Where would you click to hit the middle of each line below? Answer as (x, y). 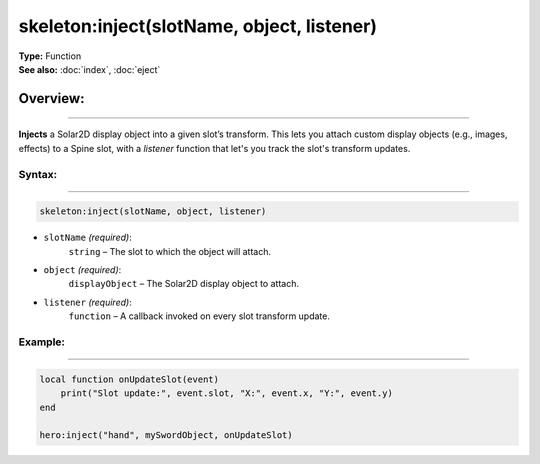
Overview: (51, 98)
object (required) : (82, 270)
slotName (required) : (87, 237)
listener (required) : (87, 302)
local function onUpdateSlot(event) (129, 379)
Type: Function (50, 56)
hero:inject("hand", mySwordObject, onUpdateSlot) (166, 435)
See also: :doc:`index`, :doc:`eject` (89, 69)
